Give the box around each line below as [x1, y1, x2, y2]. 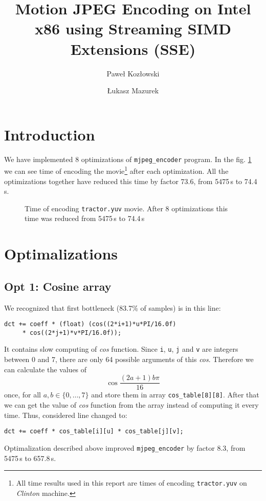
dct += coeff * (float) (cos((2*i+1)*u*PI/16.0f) [4, 320, 176, 328]
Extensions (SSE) [70, 38, 196, 59]
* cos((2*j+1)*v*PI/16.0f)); [22, 329, 122, 336]
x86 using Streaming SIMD [34, 18, 232, 39]
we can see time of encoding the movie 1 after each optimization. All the [4, 164, 229, 176]
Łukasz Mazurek [107, 85, 159, 96]
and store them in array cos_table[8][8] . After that [91, 389, 259, 400]
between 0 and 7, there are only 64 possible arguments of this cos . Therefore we [4, 354, 254, 365]
